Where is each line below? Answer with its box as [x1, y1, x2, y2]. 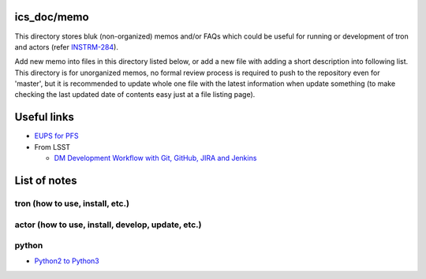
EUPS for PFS [34, 131, 79, 141]
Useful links [14, 110, 75, 124]
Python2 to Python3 [34, 256, 99, 266]
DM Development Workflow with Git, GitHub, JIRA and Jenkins [54, 154, 257, 163]
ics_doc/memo [14, 10, 90, 24]
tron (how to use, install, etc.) [14, 198, 130, 209]
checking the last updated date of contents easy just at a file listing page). [14, 90, 256, 99]
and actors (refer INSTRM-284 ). [14, 42, 118, 51]
